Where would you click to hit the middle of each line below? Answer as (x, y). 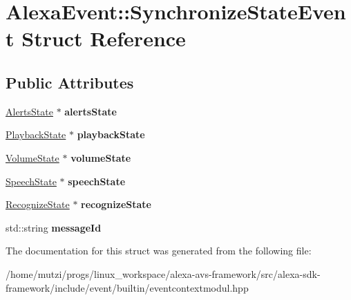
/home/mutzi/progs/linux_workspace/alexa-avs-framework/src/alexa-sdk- (163, 273)
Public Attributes (70, 82)
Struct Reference (104, 38)
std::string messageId (54, 227)
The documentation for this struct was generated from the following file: (159, 251)
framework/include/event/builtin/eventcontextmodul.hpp (127, 287)
